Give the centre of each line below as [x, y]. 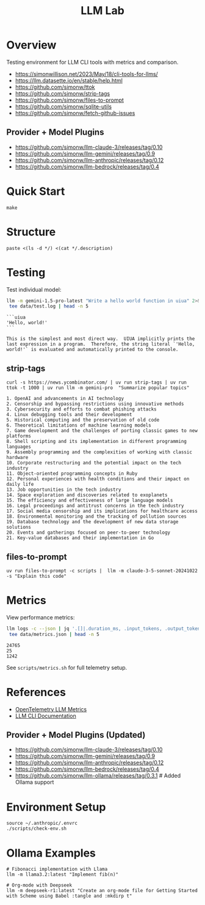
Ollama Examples [51, 853]
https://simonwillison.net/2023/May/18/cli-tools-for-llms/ [87, 74]
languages [19, 447]
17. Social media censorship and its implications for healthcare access [102, 511]
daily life [20, 485]
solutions [19, 528]
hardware [17, 458]
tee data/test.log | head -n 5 [49, 306]
